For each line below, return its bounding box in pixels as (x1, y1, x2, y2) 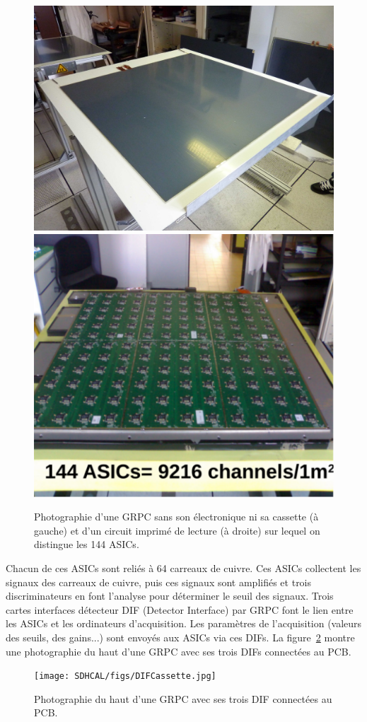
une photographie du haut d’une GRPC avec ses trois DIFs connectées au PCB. (6, 644, 351, 658)
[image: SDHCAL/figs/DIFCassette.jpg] (34, 671, 216, 682)
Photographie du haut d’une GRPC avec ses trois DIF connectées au (34, 691, 332, 706)
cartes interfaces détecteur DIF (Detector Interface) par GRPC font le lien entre (6, 602, 354, 617)
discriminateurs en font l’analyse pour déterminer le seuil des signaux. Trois (6, 588, 334, 603)
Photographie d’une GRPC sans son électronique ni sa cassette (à (34, 509, 319, 524)
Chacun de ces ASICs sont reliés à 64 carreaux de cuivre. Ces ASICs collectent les (6, 561, 361, 576)
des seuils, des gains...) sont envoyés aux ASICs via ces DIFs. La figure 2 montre (6, 630, 355, 645)
